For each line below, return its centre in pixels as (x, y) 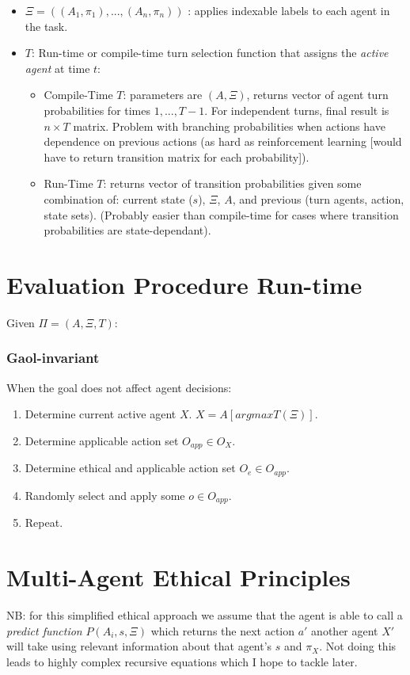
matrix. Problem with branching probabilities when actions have (229, 126)
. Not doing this (358, 646)
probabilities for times (97, 110)
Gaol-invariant (53, 358)
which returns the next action (223, 630)
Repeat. (44, 522)
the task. (46, 26)
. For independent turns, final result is (297, 110)
